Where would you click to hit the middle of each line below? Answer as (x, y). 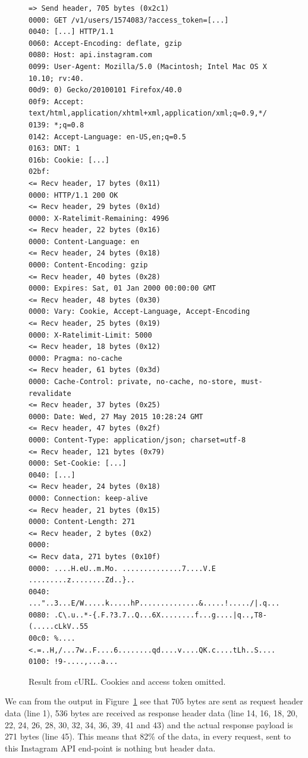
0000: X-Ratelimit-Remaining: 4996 (99, 218)
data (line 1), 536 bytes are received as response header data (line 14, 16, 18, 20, (151, 713)
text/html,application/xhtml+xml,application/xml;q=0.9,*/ (148, 113)
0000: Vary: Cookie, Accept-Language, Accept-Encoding (139, 312)
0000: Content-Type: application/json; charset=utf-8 (137, 440)
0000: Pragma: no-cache (76, 358)
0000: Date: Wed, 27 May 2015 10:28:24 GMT (116, 417)
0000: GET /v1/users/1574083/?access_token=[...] (129, 20)
